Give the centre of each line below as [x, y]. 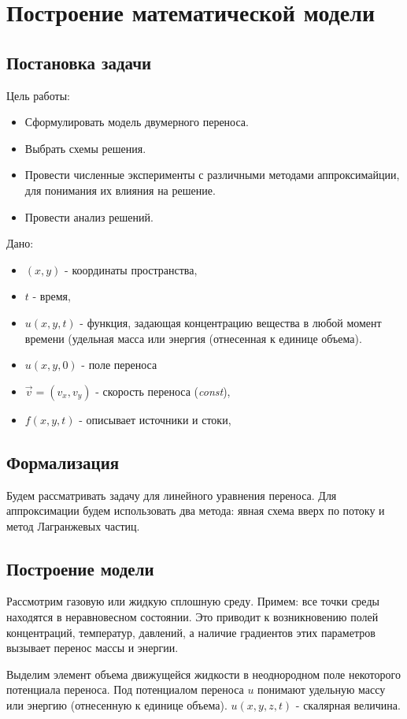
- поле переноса [119, 365]
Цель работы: [38, 95]
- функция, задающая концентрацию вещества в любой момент [231, 322]
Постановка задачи [79, 62]
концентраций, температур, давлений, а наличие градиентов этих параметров [191, 632]
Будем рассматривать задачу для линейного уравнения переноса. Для [172, 495]
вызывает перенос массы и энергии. [92, 648]
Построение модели [80, 568]
